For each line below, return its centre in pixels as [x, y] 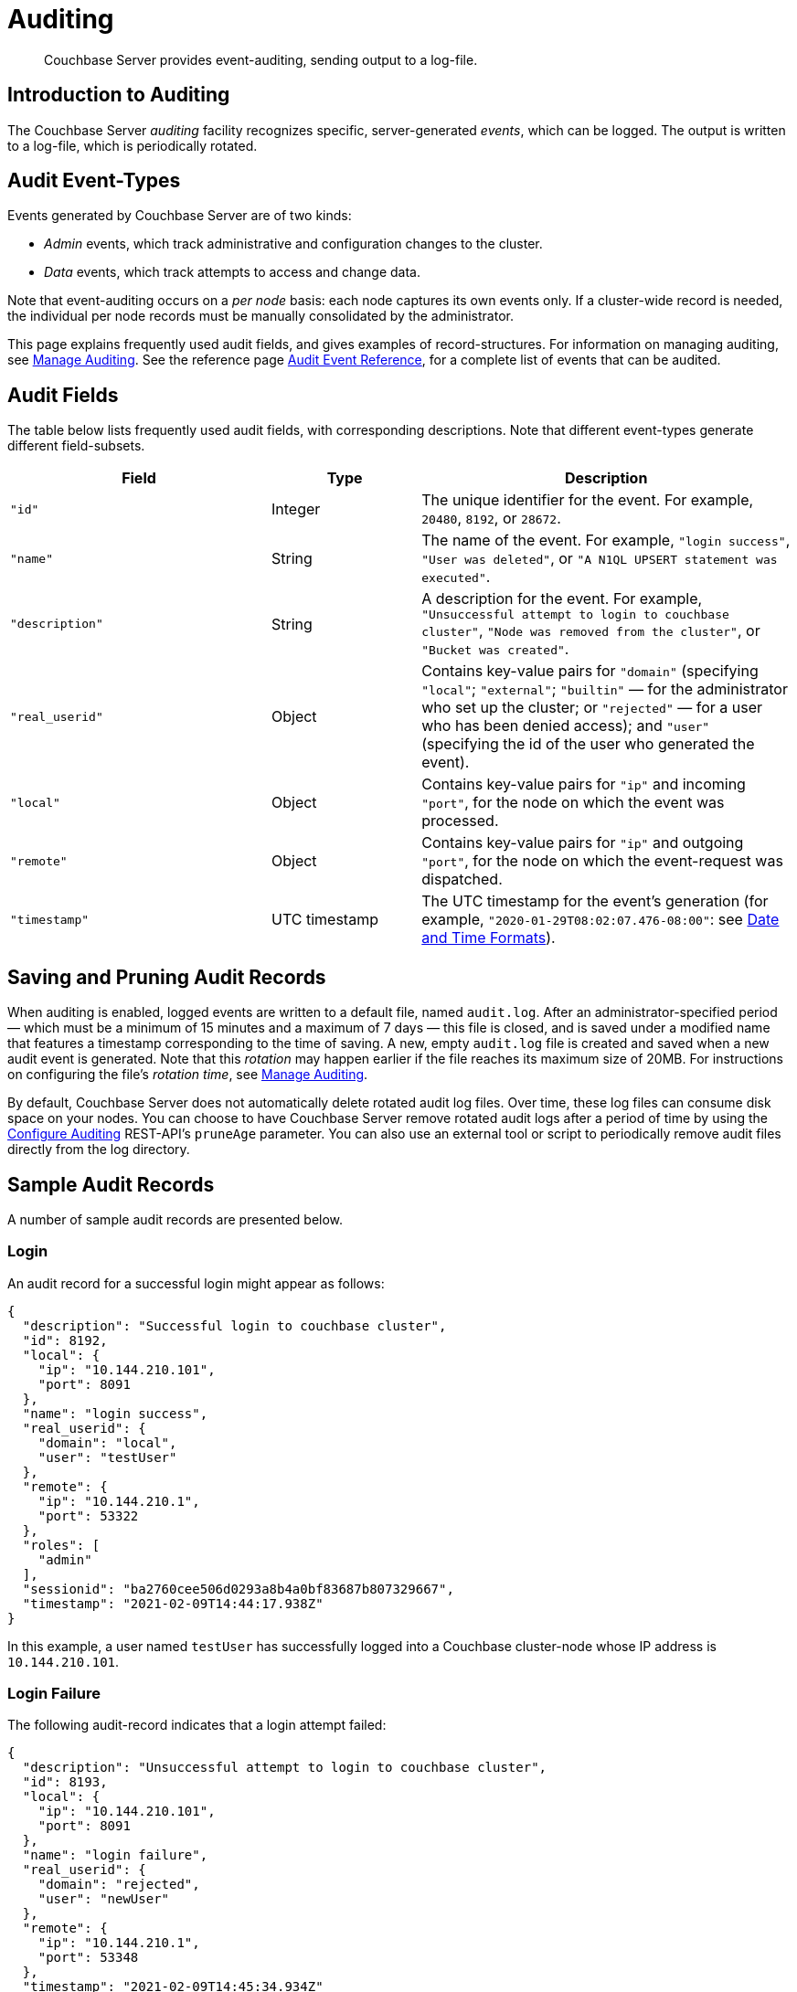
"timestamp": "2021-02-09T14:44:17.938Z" [173, 1603]
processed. [460, 821]
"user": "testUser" [107, 1457]
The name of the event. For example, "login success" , [606, 540]
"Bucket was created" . [495, 649]
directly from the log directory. [99, 1150]
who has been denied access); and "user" [566, 726]
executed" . [456, 577]
